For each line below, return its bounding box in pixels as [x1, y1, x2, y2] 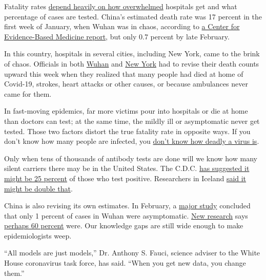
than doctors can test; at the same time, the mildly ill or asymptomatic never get [4, 115, 260, 126]
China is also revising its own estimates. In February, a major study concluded [4, 200, 251, 211]
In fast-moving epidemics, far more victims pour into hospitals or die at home [4, 105, 248, 116]
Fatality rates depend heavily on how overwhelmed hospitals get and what [4, 1, 237, 11]
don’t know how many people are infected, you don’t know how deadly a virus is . [4, 136, 259, 146]
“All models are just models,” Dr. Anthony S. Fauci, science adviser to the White [4, 247, 260, 258]
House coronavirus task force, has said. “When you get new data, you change [4, 257, 246, 268]
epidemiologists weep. [4, 230, 72, 241]
